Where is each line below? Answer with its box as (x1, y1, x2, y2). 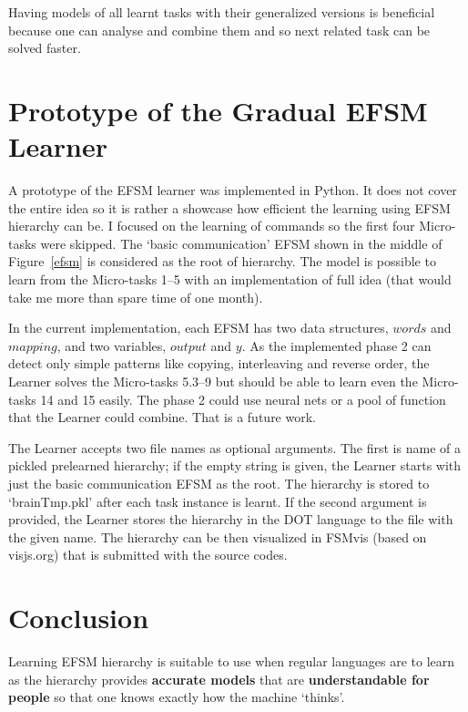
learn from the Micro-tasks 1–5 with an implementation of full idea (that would (8, 270, 452, 289)
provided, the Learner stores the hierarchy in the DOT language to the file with (8, 510, 453, 529)
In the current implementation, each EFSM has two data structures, (8, 318, 389, 337)
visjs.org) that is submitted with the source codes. (8, 545, 288, 564)
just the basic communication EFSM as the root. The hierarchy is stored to (8, 474, 430, 492)
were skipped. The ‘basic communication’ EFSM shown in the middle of (40, 233, 443, 253)
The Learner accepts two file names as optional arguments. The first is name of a (8, 438, 461, 457)
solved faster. (8, 38, 81, 57)
